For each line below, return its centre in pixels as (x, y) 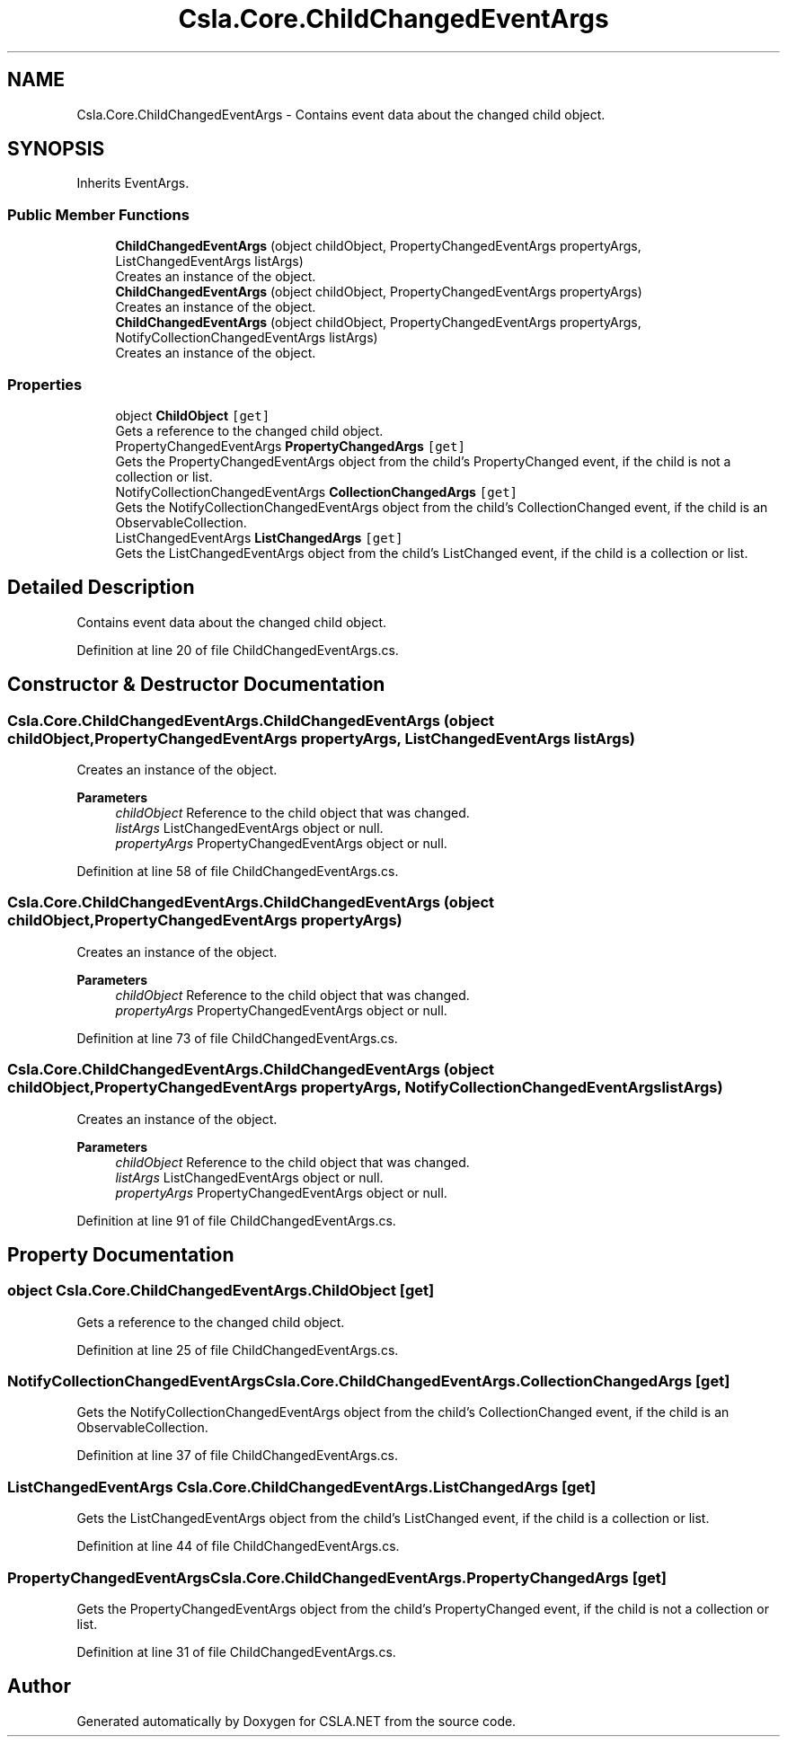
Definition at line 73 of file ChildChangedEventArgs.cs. (237, 1038)
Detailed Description (101, 588)
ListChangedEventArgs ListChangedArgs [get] (259, 537)
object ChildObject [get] (193, 415)
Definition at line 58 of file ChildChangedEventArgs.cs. (238, 871)
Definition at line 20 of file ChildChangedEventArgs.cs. (238, 650)
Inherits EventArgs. (133, 183)
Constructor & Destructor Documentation (196, 685)
